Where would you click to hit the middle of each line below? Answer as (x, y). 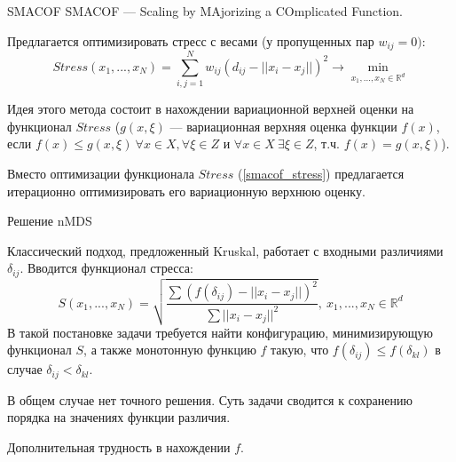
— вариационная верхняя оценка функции (283, 126)
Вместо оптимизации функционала (101, 173)
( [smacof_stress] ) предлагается (321, 173)
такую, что (300, 350)
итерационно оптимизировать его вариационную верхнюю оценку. (186, 191)
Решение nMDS (50, 221)
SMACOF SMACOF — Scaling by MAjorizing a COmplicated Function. (205, 11)
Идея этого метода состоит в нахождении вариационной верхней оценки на (211, 109)
